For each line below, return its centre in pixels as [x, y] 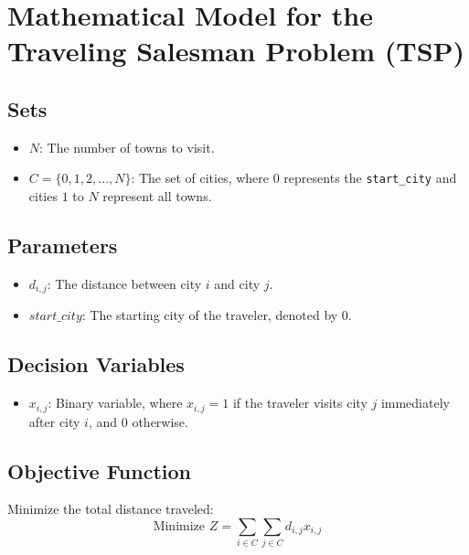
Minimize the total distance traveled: [111, 509]
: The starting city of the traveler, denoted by [210, 315]
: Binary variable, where [115, 403]
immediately [415, 403]
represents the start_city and [370, 178]
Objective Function [100, 470]
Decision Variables [96, 364]
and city [237, 283]
